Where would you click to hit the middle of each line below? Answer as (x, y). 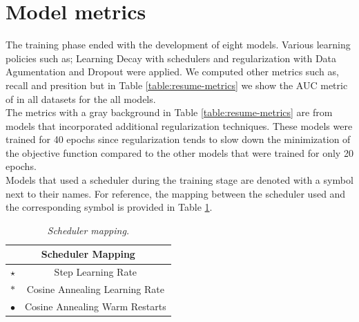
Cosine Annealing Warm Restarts (96, 306)
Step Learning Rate (96, 272)
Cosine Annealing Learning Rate (95, 289)
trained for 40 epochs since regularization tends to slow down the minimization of (178, 139)
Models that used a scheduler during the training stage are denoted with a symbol (179, 180)
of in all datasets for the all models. (81, 98)
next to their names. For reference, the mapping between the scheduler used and (176, 193)
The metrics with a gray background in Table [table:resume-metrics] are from (169, 112)
